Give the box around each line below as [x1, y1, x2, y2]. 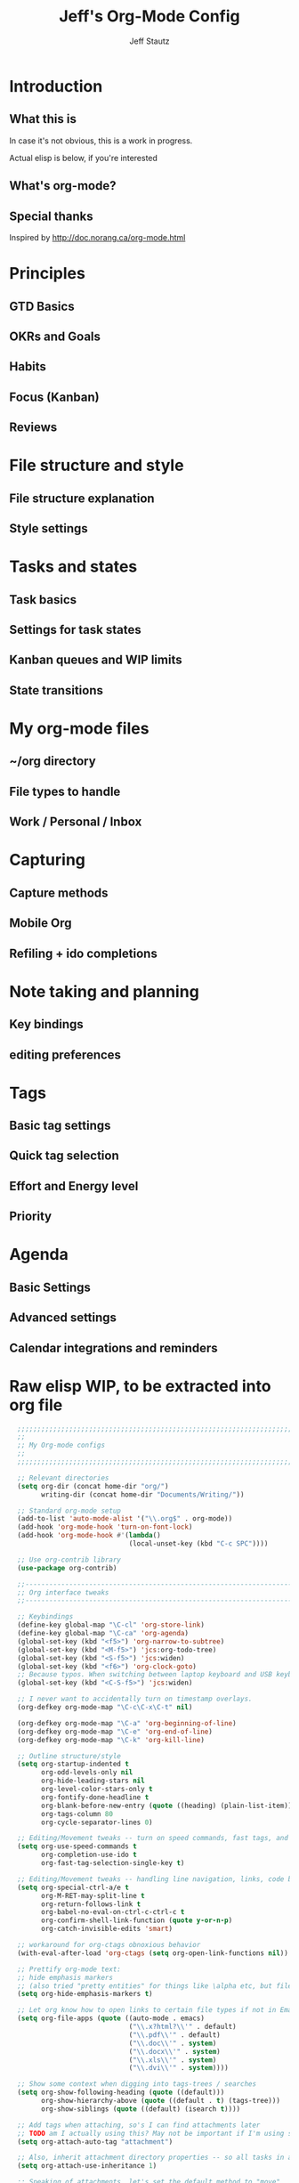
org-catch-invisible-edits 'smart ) [41, 1925, 174, 1934]
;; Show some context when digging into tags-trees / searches [17, 2080, 256, 2089]
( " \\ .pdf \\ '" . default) [128, 2030, 221, 2040]
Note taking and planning [9, 981, 200, 1002]
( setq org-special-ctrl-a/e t [17, 1883, 129, 1892]
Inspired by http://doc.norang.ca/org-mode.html [9, 231, 186, 242]
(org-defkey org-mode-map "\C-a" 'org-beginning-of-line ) [17, 1718, 238, 1728]
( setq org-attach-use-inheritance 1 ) [17, 2162, 158, 2171]
